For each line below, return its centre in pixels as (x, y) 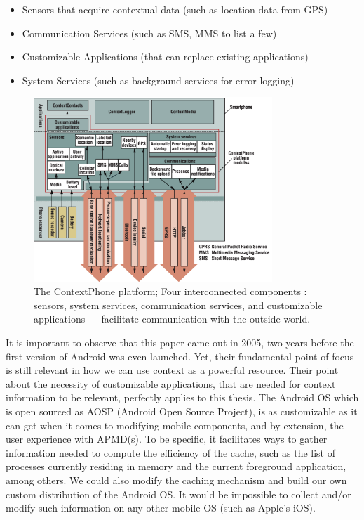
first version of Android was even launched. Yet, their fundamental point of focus (180, 356)
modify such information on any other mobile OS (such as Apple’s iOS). (161, 508)
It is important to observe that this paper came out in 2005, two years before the (180, 342)
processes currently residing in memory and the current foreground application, (176, 466)
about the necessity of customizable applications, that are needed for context (171, 383)
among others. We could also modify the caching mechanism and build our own (176, 480)
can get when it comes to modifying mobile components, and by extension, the (175, 425)
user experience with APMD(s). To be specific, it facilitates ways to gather (167, 439)
